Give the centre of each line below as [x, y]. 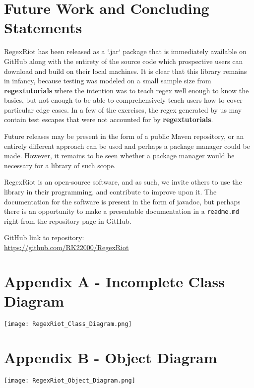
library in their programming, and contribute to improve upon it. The [110, 192]
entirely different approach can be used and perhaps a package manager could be [127, 146]
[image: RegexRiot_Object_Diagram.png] [70, 380]
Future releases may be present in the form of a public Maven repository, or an [124, 136]
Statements [43, 28]
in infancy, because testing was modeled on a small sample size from [108, 81]
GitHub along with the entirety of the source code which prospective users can [124, 61]
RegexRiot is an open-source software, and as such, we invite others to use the [123, 182]
